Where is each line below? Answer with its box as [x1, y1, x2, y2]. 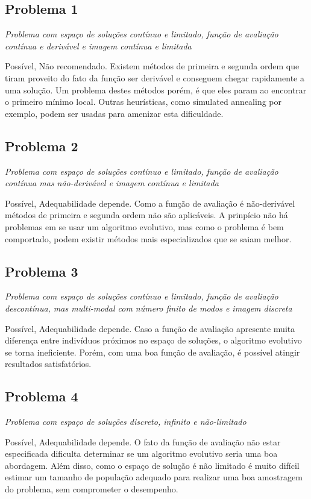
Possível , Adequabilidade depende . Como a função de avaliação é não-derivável [5, 196, 295, 209]
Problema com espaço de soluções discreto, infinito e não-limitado [5, 415, 247, 428]
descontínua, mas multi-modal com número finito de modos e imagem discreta [5, 301, 292, 314]
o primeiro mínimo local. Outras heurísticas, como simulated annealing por [5, 95, 282, 108]
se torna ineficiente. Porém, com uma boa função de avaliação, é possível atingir [5, 345, 300, 358]
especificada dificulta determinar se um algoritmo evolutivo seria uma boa [5, 447, 278, 460]
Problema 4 [5, 387, 78, 406]
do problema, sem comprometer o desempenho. [5, 483, 178, 495]
